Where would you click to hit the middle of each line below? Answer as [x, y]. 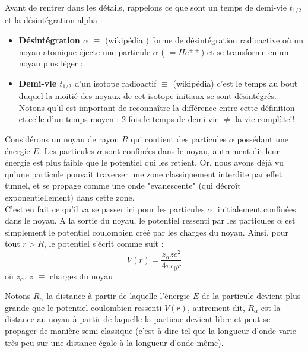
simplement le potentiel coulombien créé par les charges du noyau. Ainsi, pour [147, 232]
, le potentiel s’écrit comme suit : [104, 244]
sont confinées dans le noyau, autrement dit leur [192, 150]
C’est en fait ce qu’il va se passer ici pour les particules [105, 209]
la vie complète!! [265, 119]
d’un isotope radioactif [115, 83]
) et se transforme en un [245, 51]
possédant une [263, 139]
